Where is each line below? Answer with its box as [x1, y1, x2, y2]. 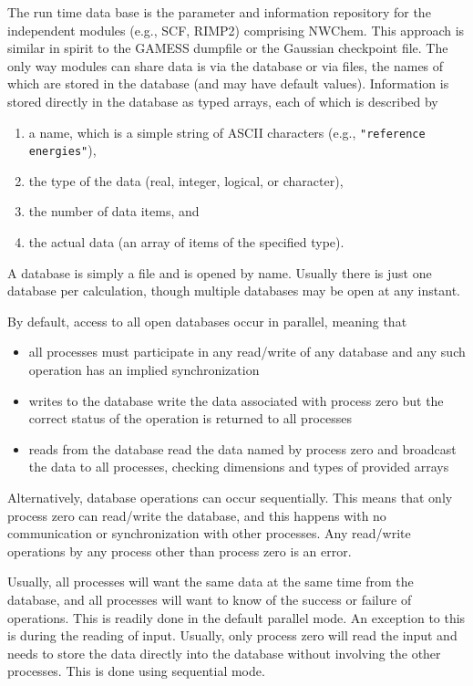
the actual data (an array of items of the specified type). [28, 233, 344, 252]
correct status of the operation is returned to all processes [28, 409, 352, 428]
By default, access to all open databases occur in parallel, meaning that [7, 311, 407, 330]
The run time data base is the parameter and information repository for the [7, 3, 431, 21]
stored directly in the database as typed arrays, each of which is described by [7, 91, 438, 110]
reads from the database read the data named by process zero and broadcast [28, 439, 457, 458]
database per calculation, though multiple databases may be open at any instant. [7, 281, 460, 300]
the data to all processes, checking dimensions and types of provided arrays [28, 457, 449, 476]
